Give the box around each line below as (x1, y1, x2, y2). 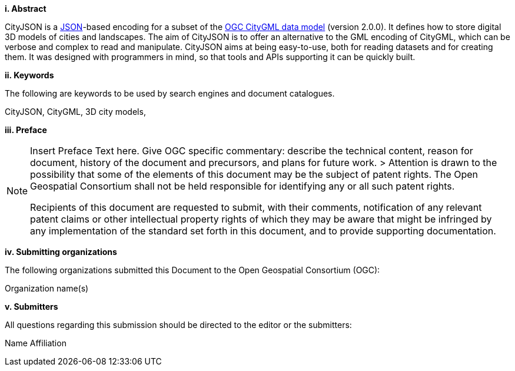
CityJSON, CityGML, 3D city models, (5, 107, 146, 117)
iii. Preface (5, 125, 47, 135)
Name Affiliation (5, 338, 67, 348)
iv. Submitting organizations (5, 247, 117, 257)
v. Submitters (5, 302, 58, 312)
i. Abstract (5, 4, 46, 14)
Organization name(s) (5, 283, 89, 293)
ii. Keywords (5, 70, 54, 80)
